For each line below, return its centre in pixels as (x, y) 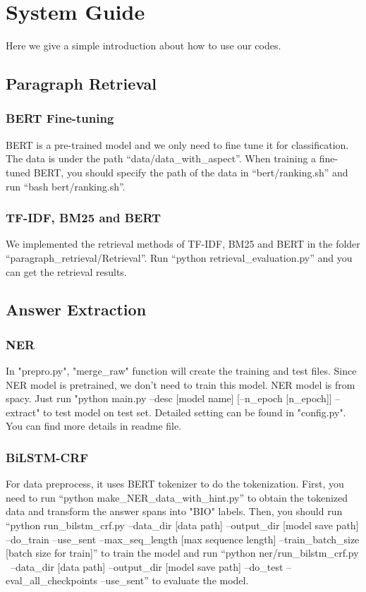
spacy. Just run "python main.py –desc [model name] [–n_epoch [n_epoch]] (169, 398)
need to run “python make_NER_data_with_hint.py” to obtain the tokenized (177, 497)
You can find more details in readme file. (94, 426)
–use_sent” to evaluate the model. (175, 580)
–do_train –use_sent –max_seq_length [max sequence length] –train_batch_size (183, 539)
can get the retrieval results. (66, 271)
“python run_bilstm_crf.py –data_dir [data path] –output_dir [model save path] (182, 525)
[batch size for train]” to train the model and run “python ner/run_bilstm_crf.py (182, 553)
